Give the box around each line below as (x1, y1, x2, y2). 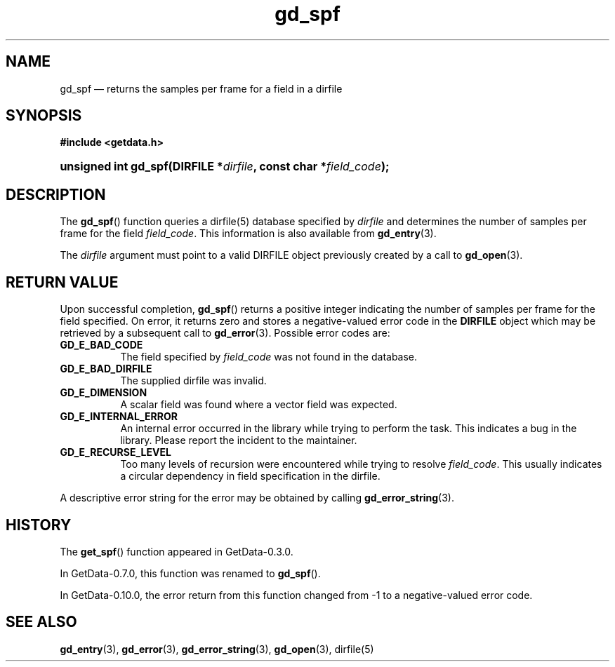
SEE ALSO (6, 613, 77, 631)
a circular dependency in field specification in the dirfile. (120, 470, 381, 483)
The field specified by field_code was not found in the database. (120, 351, 418, 363)
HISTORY (6, 516, 72, 534)
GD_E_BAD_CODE (60, 339, 143, 351)
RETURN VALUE (6, 273, 119, 291)
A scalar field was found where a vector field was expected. (120, 398, 397, 411)
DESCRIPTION (6, 185, 106, 203)
